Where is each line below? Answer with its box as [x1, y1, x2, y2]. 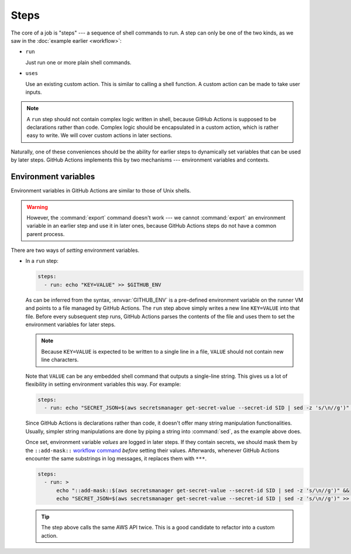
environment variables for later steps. [25, 321, 116, 328]
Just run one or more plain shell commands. [25, 59, 132, 66]
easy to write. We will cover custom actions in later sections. [26, 132, 173, 139]
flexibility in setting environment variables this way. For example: [25, 381, 181, 388]
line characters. [41, 356, 79, 363]
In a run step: [25, 258, 58, 265]
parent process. [26, 230, 65, 237]
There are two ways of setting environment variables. [11, 247, 140, 254]
